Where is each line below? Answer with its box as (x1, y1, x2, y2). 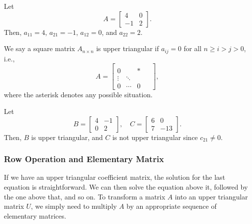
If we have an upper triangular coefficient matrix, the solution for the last (4, 172, 226, 182)
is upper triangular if (96, 43, 159, 54)
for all (183, 43, 202, 54)
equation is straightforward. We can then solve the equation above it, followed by (4, 181, 248, 192)
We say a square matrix (4, 43, 75, 54)
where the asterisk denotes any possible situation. (4, 89, 153, 100)
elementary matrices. (4, 210, 66, 221)
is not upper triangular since (112, 132, 198, 142)
